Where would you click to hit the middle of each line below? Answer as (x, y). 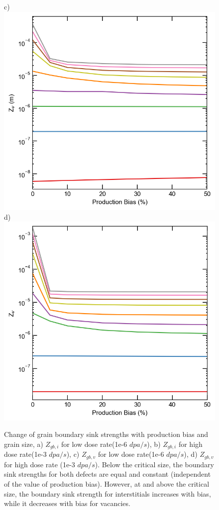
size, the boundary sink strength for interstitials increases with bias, (108, 493)
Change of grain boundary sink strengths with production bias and (106, 434)
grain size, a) (24, 444)
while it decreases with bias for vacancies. (67, 503)
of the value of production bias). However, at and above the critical (107, 483)
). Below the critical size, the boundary (154, 464)
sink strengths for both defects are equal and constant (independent (108, 474)
